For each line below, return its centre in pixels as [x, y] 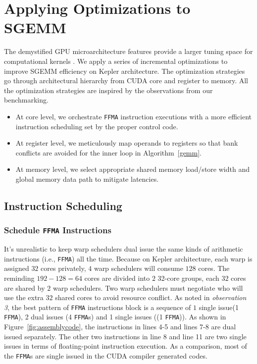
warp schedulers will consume [138, 268]
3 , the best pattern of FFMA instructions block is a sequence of [98, 307]
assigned [17, 268]
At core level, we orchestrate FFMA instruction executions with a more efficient [134, 116]
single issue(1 [219, 307]
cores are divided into [117, 278]
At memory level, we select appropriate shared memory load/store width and [132, 169]
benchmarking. [26, 100]
